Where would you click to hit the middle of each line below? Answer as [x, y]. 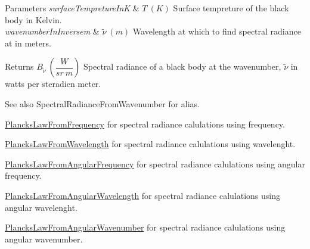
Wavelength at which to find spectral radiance [217, 31]
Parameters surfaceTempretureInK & [72, 8]
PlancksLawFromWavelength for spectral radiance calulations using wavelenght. [150, 144]
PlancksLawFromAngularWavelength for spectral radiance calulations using [142, 195]
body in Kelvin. [33, 19]
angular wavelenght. [41, 207]
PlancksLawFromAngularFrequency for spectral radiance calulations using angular [155, 164]
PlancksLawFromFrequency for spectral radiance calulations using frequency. [145, 124]
